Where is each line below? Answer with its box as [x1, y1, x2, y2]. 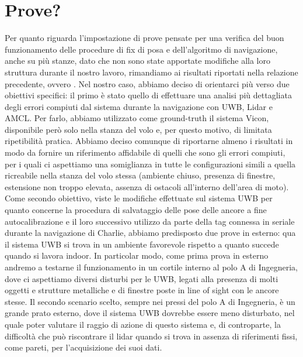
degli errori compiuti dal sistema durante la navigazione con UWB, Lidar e [5, 100, 273, 112]
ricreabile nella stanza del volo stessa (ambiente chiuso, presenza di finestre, [5, 169, 276, 181]
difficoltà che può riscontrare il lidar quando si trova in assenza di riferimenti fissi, [5, 329, 298, 342]
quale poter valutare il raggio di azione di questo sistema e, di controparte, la [5, 318, 281, 330]
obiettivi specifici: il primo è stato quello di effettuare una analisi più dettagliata [5, 89, 292, 101]
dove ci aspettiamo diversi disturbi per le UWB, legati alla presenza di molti [5, 272, 278, 284]
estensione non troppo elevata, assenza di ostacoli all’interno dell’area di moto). [5, 180, 289, 193]
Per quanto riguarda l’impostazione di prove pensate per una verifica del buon [5, 32, 284, 44]
